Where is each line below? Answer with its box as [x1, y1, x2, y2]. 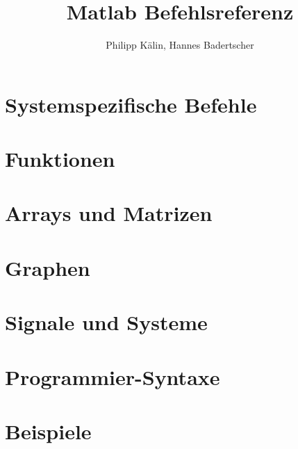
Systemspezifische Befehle [5, 90, 257, 118]
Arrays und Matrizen [5, 199, 213, 227]
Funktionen [5, 145, 115, 173]
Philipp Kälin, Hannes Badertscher [106, 38, 254, 52]
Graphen [5, 253, 90, 281]
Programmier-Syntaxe [5, 362, 220, 391]
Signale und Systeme [5, 308, 208, 336]
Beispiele [5, 416, 92, 445]
